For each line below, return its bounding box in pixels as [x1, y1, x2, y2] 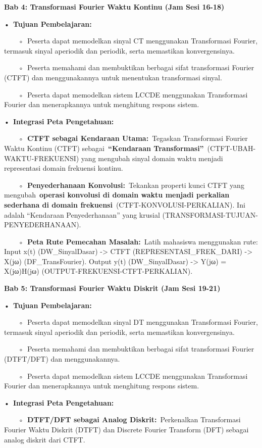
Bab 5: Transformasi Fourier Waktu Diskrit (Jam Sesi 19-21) [4, 283, 221, 293]
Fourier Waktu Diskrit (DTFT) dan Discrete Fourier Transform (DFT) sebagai [4, 424, 249, 434]
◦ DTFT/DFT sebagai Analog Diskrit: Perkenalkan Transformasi [18, 414, 241, 425]
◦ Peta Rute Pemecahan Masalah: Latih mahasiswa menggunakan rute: [18, 236, 258, 246]
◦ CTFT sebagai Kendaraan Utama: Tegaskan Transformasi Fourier [18, 133, 248, 143]
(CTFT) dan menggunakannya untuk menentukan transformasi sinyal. [4, 72, 222, 82]
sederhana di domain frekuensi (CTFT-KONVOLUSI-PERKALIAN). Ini [4, 199, 245, 210]
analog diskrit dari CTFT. [4, 434, 85, 444]
